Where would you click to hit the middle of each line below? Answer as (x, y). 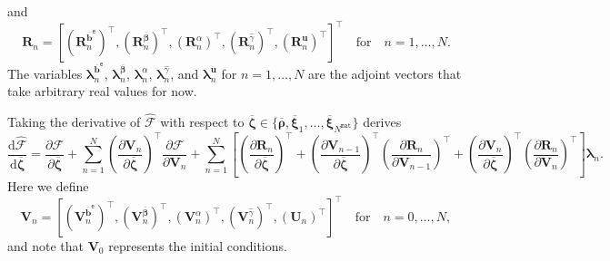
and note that (46, 246)
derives (382, 122)
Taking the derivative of (74, 122)
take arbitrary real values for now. (102, 91)
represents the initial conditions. (198, 246)
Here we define (48, 185)
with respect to (202, 122)
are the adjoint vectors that (385, 73)
